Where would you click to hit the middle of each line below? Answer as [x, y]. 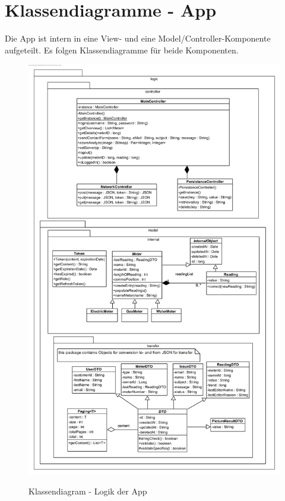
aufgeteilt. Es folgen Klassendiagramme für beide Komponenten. [122, 50]
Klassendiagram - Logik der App [88, 491]
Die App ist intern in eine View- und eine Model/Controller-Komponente [138, 38]
